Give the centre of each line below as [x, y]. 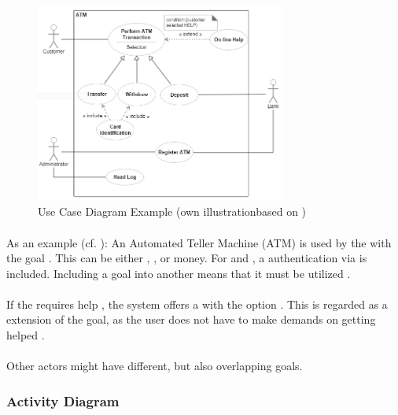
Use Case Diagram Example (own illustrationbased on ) [172, 211]
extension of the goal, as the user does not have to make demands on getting [191, 319]
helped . [26, 335]
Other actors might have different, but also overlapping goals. [155, 366]
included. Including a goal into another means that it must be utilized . [179, 273]
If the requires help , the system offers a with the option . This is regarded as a [197, 304]
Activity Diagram [63, 400]
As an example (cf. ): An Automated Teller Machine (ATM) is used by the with [199, 242]
